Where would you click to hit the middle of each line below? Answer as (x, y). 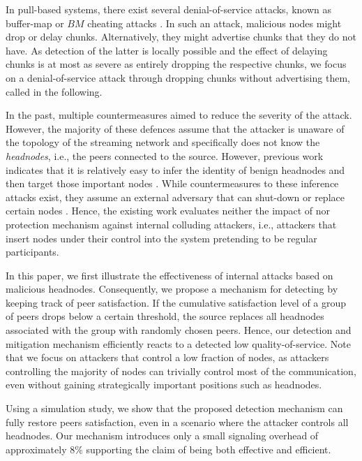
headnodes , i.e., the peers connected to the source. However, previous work (165, 155)
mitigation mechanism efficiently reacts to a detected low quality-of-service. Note (178, 343)
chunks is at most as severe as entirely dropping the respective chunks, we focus (176, 64)
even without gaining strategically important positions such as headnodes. (164, 385)
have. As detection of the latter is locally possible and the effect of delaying (167, 50)
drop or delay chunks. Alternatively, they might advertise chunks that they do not (181, 37)
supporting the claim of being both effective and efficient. (209, 449)
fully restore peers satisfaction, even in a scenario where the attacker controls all (177, 422)
